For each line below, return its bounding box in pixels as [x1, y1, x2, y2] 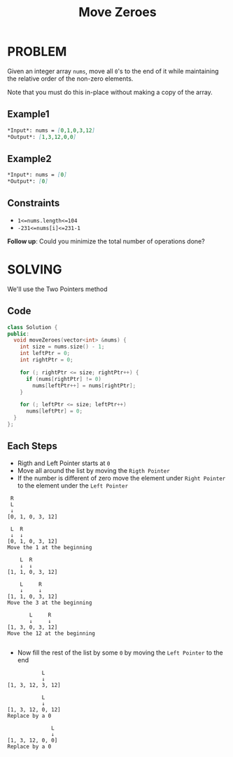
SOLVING [7, 262, 62, 278]
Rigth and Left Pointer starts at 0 [17, 459, 111, 467]
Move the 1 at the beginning [7, 544, 92, 551]
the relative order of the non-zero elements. [7, 74, 134, 83]
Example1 [7, 108, 50, 120]
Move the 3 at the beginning [7, 599, 92, 606]
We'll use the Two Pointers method [7, 285, 108, 293]
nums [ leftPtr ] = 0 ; [25, 408, 83, 415]
